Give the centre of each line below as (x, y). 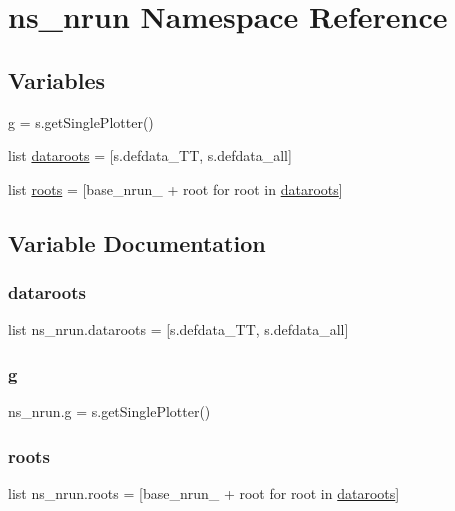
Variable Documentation (137, 242)
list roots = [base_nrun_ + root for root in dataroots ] (175, 188)
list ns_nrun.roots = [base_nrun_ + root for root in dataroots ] (204, 492)
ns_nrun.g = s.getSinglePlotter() (109, 411)
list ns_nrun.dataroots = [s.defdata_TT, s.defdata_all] (178, 329)
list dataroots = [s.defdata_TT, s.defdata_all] (150, 155)
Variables (57, 79)
